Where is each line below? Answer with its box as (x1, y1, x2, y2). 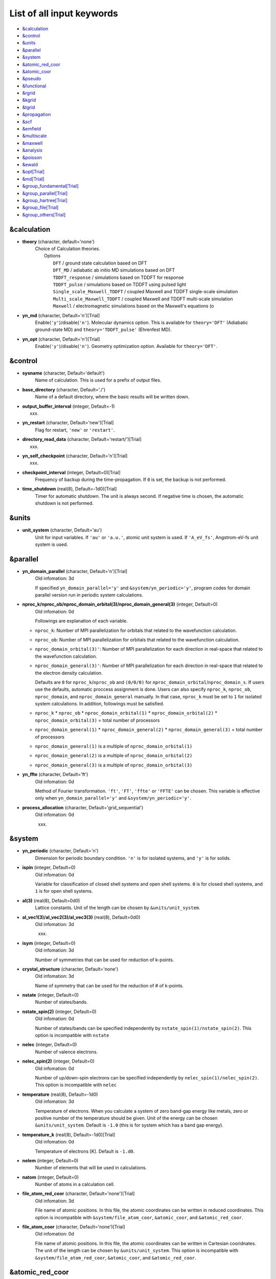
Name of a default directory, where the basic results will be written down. (35, 394, 190, 400)
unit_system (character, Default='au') (22, 527, 102, 533)
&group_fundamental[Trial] (22, 183, 79, 189)
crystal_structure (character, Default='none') (22, 966, 119, 972)
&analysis (22, 147, 43, 153)
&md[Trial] (22, 175, 44, 182)
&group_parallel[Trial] (22, 190, 68, 196)
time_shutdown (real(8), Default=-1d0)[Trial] (22, 486, 117, 492)
